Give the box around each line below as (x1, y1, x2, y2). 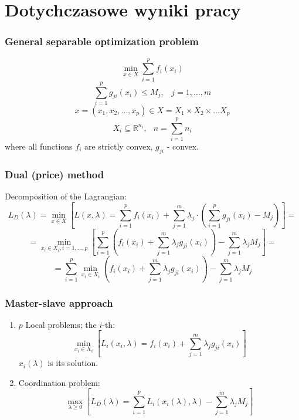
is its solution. (47, 357, 98, 369)
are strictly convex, (84, 140, 153, 152)
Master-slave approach (5, 295, 113, 310)
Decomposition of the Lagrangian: (5, 189, 127, 202)
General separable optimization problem (5, 34, 199, 49)
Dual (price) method (5, 167, 104, 181)
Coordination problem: (18, 376, 100, 388)
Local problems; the (25, 318, 97, 330)
